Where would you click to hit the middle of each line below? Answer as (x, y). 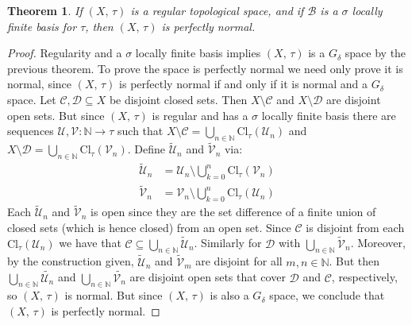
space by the (375, 53)
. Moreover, (378, 243)
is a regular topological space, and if (217, 10)
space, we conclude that (327, 295)
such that (141, 131)
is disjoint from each (355, 227)
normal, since (40, 84)
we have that (90, 243)
